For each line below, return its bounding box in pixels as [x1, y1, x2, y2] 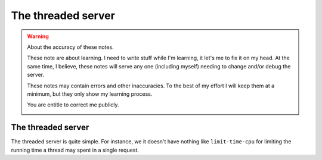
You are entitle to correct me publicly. [27, 101, 119, 108]
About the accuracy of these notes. [27, 43, 114, 51]
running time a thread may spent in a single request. [11, 146, 140, 153]
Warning [27, 33, 49, 40]
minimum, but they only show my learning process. [27, 90, 153, 98]
